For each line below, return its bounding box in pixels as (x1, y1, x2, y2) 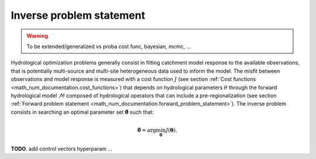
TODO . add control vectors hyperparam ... (11, 145, 112, 152)
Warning (26, 32, 48, 39)
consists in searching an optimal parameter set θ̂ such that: (11, 109, 154, 116)
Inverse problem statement (11, 9, 146, 22)
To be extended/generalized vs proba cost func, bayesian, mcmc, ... (26, 43, 191, 50)
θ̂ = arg (137, 127, 156, 133)
